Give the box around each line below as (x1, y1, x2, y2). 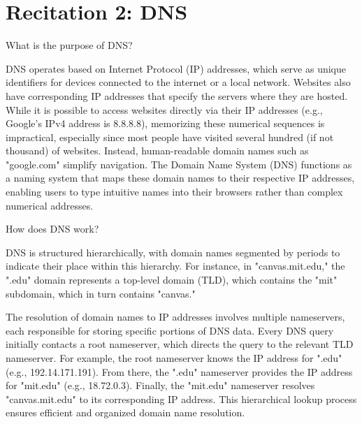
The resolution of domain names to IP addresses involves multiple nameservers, (6, 309, 345, 324)
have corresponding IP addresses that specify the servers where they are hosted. (6, 88, 348, 103)
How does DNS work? (6, 221, 99, 236)
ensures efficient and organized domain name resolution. (6, 405, 245, 420)
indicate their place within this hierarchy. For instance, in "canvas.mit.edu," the (6, 258, 345, 273)
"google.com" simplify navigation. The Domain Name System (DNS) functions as (6, 156, 352, 171)
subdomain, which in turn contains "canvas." (6, 286, 196, 300)
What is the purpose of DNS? (6, 38, 133, 52)
